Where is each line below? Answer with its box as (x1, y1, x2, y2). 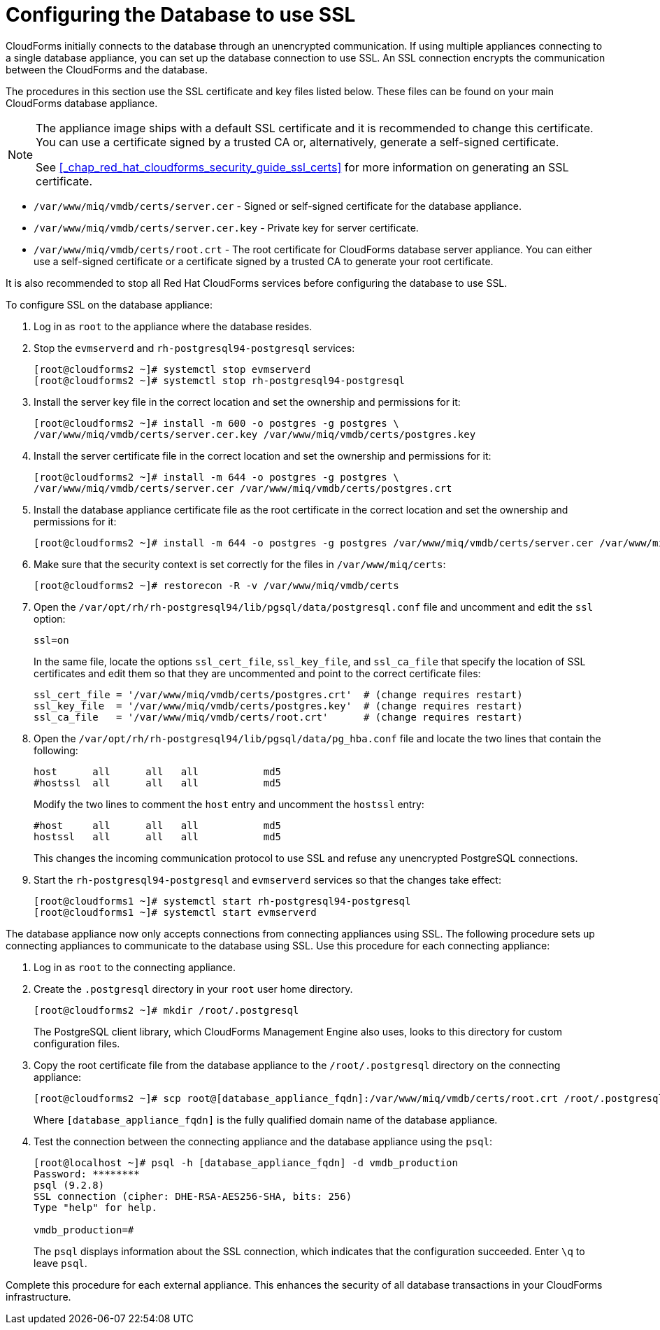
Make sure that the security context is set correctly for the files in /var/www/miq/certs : (34, 558, 446, 570)
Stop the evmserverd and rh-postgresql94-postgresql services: (34, 341, 355, 354)
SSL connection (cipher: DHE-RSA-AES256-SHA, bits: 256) (34, 1190, 352, 1202)
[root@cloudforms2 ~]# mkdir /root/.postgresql (34, 1004, 299, 1016)
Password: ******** (34, 1168, 140, 1180)
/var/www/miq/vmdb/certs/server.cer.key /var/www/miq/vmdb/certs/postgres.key (34, 428, 476, 440)
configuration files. (34, 1037, 120, 1049)
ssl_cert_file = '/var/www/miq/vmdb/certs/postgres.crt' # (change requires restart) (34, 688, 523, 700)
